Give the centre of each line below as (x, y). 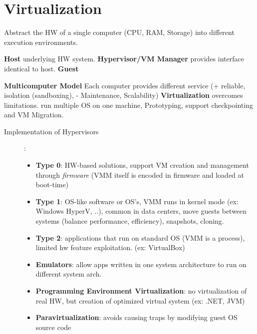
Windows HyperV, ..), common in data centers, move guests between (141, 211)
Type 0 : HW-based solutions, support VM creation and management (142, 165)
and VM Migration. (34, 115)
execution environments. (41, 42)
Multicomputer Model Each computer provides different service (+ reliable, (125, 85)
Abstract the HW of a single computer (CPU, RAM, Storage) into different (119, 32)
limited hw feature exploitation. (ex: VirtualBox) (110, 247)
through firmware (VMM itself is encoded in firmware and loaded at (140, 174)
